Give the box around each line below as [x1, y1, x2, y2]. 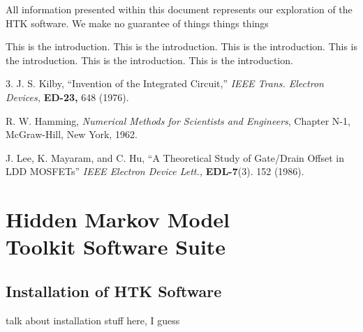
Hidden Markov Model [6, 205, 230, 234]
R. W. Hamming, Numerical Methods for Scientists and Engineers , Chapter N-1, [6, 113, 350, 128]
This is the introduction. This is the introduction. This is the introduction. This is [6, 39, 357, 54]
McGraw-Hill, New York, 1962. [6, 127, 138, 142]
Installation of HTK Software [6, 280, 222, 301]
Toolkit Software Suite [6, 232, 226, 261]
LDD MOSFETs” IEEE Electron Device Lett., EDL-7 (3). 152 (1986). [6, 164, 304, 179]
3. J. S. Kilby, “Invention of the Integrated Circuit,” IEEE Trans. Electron [6, 76, 324, 91]
